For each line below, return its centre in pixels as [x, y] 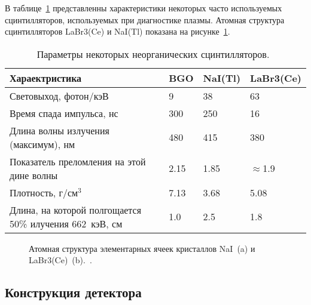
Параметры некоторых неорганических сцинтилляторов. [153, 54]
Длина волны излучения [60, 130]
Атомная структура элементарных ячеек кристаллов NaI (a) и [142, 248]
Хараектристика [46, 78]
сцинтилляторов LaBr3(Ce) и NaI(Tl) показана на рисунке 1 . [118, 31]
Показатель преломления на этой [78, 161]
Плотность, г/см [44, 192]
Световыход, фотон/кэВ [59, 95]
